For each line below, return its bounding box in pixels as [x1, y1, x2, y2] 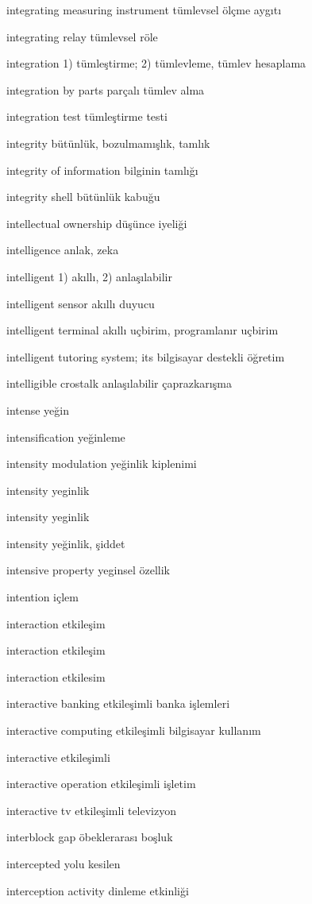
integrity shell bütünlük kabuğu [6, 188, 160, 205]
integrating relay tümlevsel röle [6, 28, 158, 44]
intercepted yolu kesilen [6, 856, 121, 871]
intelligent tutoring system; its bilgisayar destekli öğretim [6, 348, 285, 365]
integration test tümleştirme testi [6, 108, 168, 125]
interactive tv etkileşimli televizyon [6, 802, 176, 818]
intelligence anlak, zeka [6, 241, 119, 258]
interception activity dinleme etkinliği [6, 882, 189, 898]
